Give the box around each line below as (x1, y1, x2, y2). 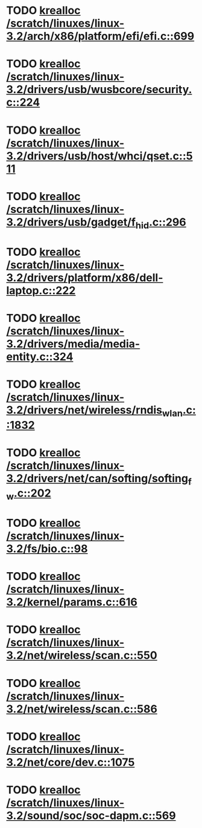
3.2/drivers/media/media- (6, 337, 140, 351)
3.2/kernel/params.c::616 (6, 595, 137, 609)
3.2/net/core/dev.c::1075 (6, 755, 135, 769)
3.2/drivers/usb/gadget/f (6, 215, 136, 229)
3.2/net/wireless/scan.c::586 (6, 702, 158, 716)
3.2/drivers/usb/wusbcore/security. (6, 83, 192, 97)
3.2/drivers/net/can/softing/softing (6, 471, 189, 485)
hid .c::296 (135, 215, 186, 231)
